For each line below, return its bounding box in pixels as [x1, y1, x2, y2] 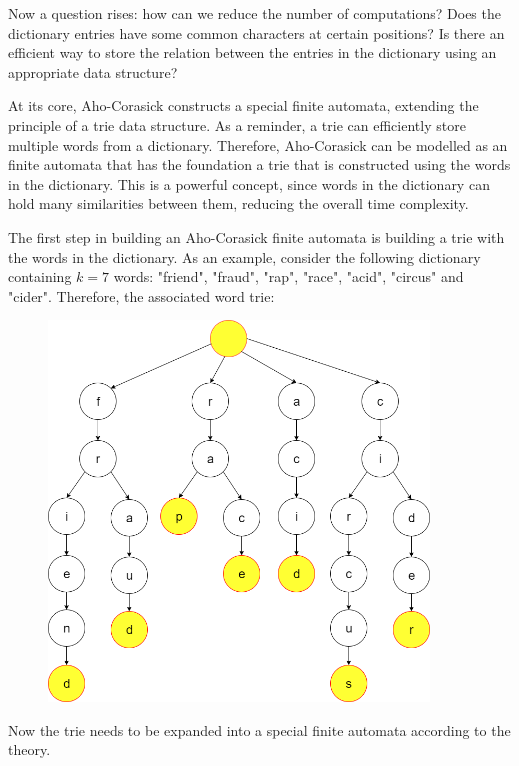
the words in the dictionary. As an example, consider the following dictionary [8, 246, 481, 267]
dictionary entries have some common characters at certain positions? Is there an [8, 22, 505, 43]
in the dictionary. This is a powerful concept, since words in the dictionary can [8, 173, 490, 194]
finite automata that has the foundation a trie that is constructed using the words [8, 154, 511, 175]
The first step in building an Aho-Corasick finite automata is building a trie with [8, 226, 505, 247]
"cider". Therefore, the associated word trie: [8, 285, 275, 306]
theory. [8, 739, 51, 760]
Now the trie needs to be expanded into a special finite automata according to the [8, 719, 511, 740]
